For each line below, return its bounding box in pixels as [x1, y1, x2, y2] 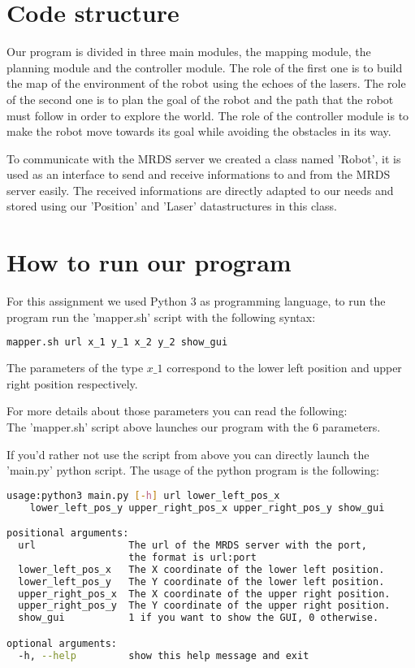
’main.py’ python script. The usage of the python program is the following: [6, 462, 379, 479]
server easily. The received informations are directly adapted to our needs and [6, 181, 394, 198]
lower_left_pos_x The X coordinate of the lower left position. [18, 563, 385, 575]
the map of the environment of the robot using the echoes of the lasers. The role [6, 75, 406, 92]
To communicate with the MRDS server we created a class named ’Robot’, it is [6, 150, 401, 167]
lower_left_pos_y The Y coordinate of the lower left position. [18, 575, 385, 588]
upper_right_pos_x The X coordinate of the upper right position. [18, 588, 391, 600]
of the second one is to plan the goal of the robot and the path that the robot [6, 90, 394, 107]
